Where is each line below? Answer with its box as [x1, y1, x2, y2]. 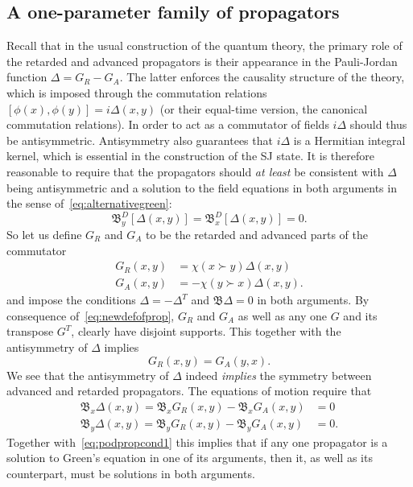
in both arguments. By [257, 291, 370, 308]
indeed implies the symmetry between [185, 366, 372, 383]
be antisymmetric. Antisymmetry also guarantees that [6, 131, 273, 148]
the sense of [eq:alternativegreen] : [6, 195, 172, 212]
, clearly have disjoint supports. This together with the [71, 323, 341, 340]
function [6, 68, 47, 85]
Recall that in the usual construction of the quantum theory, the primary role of [6, 37, 403, 54]
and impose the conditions [6, 291, 136, 308]
